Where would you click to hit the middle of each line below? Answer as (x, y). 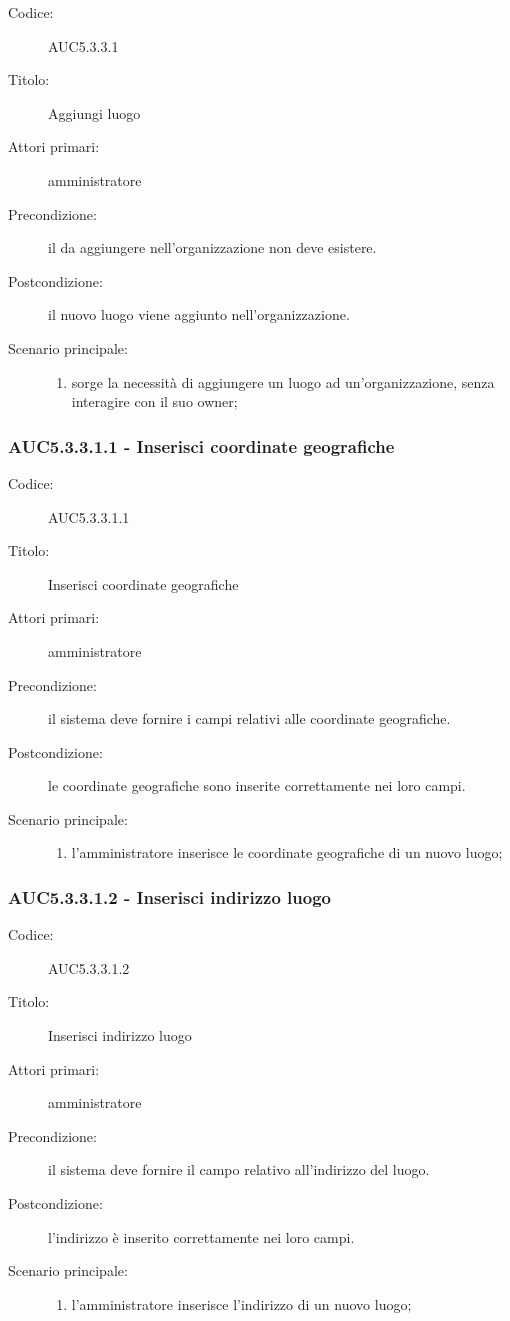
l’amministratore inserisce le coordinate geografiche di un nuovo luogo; (287, 852)
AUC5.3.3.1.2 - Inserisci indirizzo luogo (169, 896)
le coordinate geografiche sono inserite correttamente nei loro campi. (257, 785)
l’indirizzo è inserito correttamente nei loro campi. (201, 1236)
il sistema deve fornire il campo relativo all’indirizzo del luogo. (239, 1169)
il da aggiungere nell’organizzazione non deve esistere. (212, 247)
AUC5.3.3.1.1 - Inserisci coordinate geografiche (201, 445)
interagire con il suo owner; (154, 401)
